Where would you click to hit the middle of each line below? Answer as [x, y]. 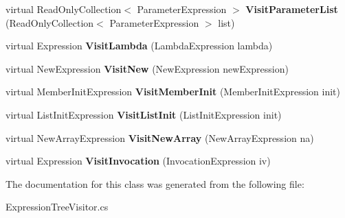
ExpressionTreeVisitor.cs [57, 207]
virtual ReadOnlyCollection [64, 9]
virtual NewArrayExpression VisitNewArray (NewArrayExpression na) [160, 137]
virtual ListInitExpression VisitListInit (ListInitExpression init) [144, 114]
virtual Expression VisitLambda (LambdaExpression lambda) [139, 46]
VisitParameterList [292, 9]
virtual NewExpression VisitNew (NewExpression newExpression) [147, 68]
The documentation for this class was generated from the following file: [155, 183]
